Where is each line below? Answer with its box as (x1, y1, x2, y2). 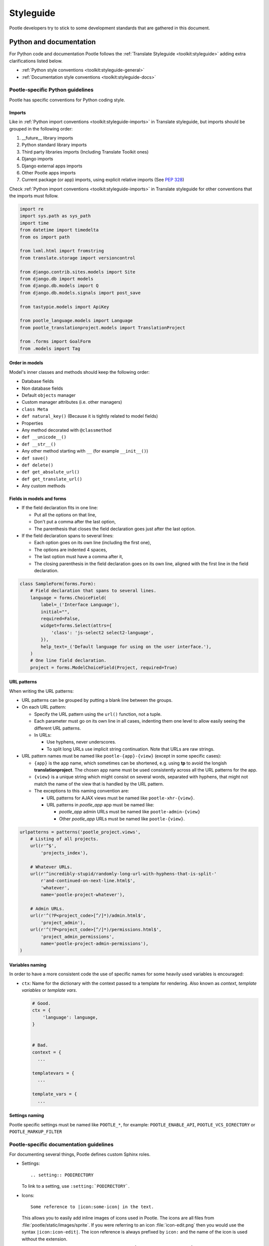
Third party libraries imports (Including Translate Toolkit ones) (21, 149, 149, 155)
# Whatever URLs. (30, 864, 73, 870)
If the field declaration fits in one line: (21, 505, 98, 511)
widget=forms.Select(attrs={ (40, 623, 112, 628)
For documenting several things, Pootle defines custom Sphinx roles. (9, 1151, 150, 1157)
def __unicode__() (21, 434, 67, 440)
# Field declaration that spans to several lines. (30, 588, 156, 594)
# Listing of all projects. (30, 836, 99, 842)
